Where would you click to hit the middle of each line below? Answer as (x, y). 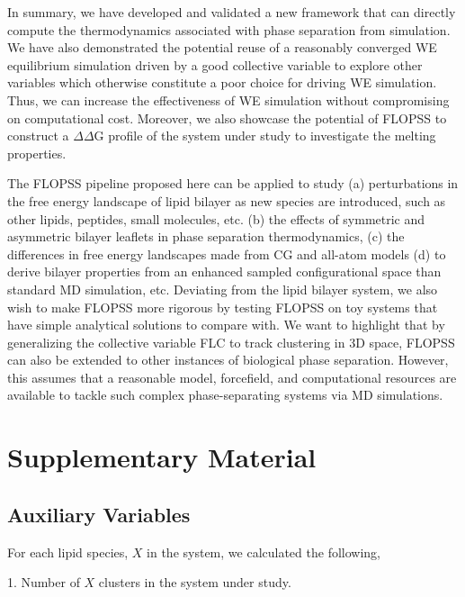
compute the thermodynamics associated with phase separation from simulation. (229, 29)
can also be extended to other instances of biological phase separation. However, (228, 360)
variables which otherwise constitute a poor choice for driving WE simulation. (222, 82)
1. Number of (44, 582)
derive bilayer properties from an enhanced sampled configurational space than (224, 271)
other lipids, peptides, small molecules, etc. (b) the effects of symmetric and (216, 218)
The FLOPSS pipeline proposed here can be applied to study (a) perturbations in (233, 183)
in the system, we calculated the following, (264, 552)
